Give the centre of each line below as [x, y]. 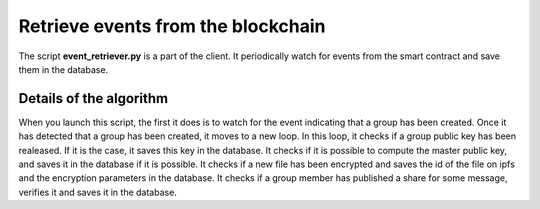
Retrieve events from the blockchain [172, 26]
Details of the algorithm [93, 98]
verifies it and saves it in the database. [97, 192]
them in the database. [63, 69]
